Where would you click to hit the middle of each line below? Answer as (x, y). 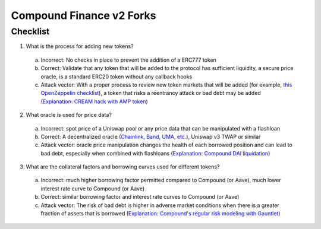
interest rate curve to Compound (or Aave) (93, 188)
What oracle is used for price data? (69, 115)
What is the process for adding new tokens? (80, 46)
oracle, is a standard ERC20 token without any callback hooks (117, 77)
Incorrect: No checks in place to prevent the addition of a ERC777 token (129, 60)
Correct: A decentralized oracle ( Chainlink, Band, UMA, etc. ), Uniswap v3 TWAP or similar (151, 136)
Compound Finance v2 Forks (84, 15)
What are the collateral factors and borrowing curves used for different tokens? (123, 167)
